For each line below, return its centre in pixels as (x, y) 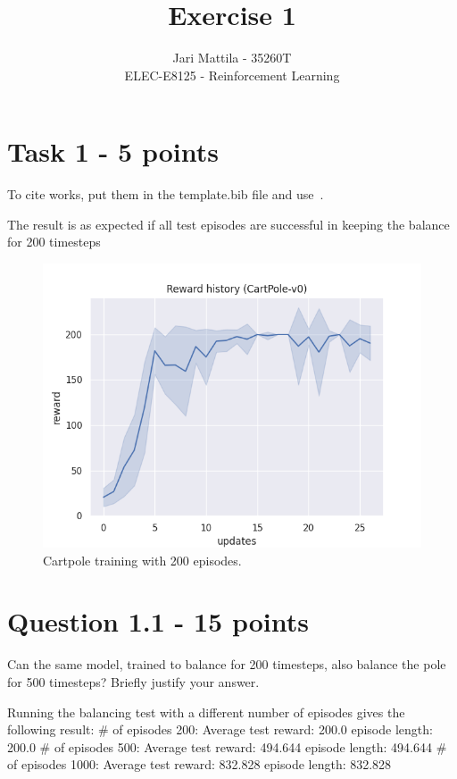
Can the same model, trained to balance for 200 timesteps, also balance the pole (227, 664)
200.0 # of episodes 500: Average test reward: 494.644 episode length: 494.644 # (227, 746)
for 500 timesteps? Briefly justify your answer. (133, 681)
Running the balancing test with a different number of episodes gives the (206, 712)
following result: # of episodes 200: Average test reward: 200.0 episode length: (220, 729)
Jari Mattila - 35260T (232, 58)
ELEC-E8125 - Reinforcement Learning (232, 75)
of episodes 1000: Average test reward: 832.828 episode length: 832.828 (199, 764)
